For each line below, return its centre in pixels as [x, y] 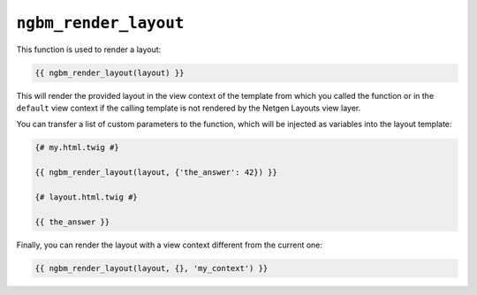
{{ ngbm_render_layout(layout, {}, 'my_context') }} [151, 268]
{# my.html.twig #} [77, 147]
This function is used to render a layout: [89, 49]
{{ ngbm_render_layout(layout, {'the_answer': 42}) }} [156, 173]
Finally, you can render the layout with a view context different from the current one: [169, 245]
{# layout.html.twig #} [87, 197]
